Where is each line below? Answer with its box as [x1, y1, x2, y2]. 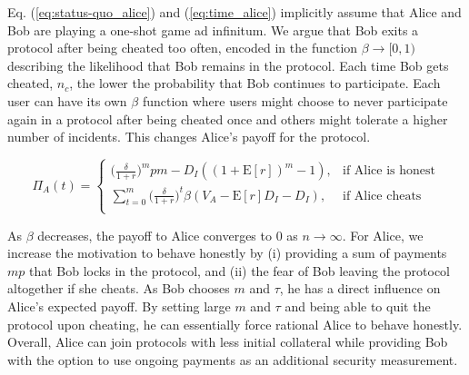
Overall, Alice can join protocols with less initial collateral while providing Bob [7, 332, 448, 351]
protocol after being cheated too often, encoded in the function [7, 38, 358, 57]
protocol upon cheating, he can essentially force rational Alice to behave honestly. [7, 314, 463, 333]
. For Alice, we [342, 225, 424, 244]
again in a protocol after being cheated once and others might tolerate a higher [7, 109, 448, 128]
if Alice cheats [342, 189, 422, 202]
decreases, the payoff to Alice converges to [37, 225, 272, 244]
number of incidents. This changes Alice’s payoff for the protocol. [7, 127, 371, 146]
